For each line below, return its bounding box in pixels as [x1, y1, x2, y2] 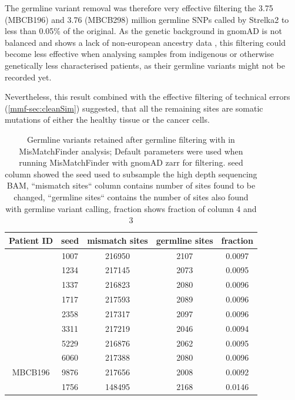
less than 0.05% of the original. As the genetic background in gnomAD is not [5, 25, 282, 37]
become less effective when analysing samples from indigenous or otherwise [5, 48, 274, 60]
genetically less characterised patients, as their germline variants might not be [5, 59, 286, 71]
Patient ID [9, 234, 53, 246]
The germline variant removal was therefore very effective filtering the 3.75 [5, 2, 273, 14]
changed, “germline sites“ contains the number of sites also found [14, 190, 249, 203]
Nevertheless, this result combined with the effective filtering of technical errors [5, 90, 290, 103]
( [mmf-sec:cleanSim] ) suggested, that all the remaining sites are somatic [5, 102, 263, 114]
